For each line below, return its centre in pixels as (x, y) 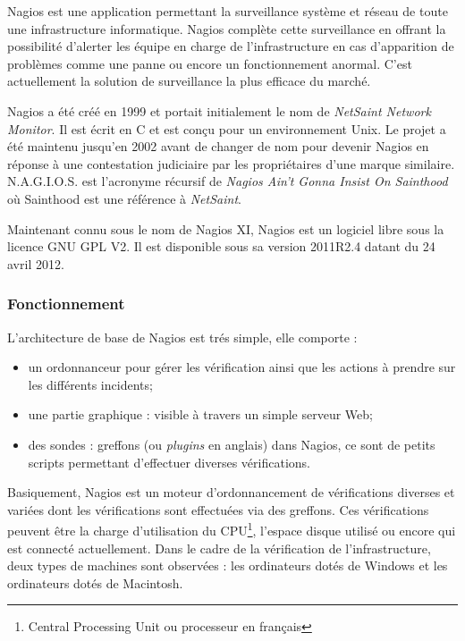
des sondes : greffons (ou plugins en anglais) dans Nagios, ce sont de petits (232, 444)
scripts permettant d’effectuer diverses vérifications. (169, 462)
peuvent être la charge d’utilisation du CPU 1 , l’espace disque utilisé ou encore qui (232, 529)
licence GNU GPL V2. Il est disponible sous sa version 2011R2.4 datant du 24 (221, 246)
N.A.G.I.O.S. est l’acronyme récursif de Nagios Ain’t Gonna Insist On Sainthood (228, 181)
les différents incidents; (90, 384)
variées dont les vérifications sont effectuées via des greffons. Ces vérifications (218, 509)
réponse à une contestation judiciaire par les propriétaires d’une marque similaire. (231, 163)
